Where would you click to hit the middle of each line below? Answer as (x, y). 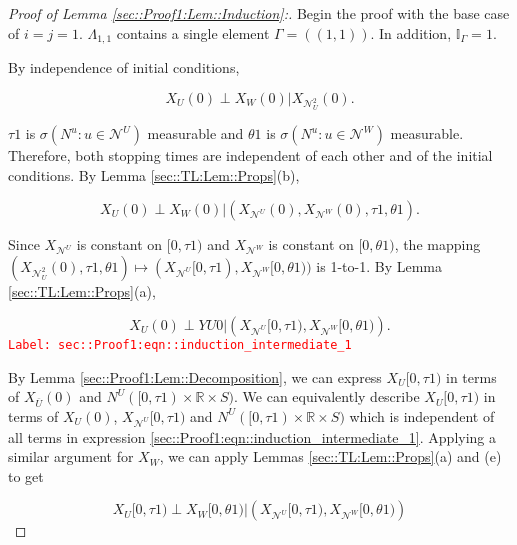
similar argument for (71, 456)
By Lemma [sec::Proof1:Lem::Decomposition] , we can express (195, 376)
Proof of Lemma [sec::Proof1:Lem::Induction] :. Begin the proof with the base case (259, 13)
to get (26, 475)
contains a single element (193, 32)
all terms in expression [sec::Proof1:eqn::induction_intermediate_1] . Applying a (252, 436)
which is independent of (422, 415)
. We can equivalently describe (327, 396)
